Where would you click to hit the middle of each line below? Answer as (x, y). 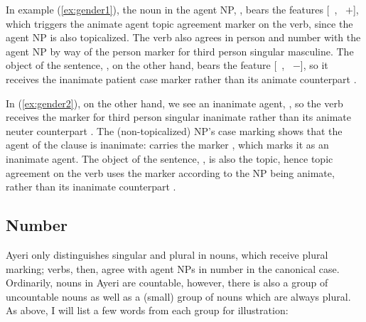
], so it (314, 65)
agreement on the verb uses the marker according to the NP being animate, (170, 172)
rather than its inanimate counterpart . (91, 187)
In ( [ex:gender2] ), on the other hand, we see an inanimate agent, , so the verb (174, 103)
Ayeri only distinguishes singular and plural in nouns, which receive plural (167, 254)
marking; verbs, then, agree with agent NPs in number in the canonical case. (173, 268)
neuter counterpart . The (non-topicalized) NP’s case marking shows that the (174, 130)
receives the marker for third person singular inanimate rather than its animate (179, 117)
